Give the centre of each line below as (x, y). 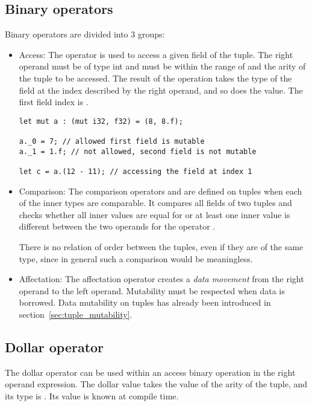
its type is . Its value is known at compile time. (92, 396)
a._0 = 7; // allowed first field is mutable (112, 142)
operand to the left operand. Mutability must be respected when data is (152, 290)
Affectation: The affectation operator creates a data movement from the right (161, 279)
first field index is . (54, 102)
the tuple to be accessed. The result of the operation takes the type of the (155, 78)
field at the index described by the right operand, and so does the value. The (161, 90)
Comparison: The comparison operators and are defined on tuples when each (161, 191)
